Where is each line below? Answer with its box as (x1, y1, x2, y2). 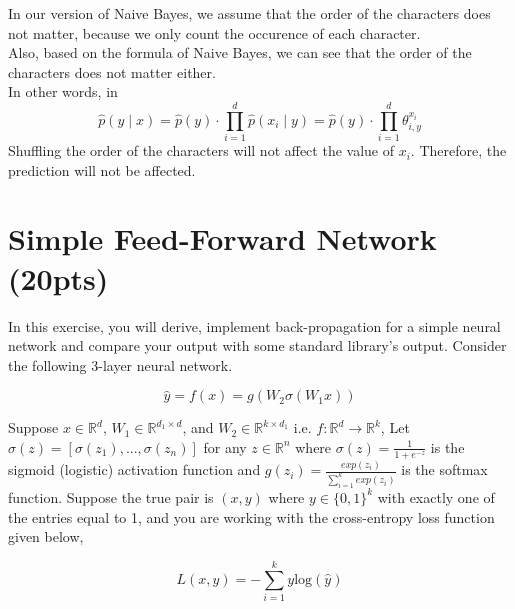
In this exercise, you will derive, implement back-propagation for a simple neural (8, 315, 501, 336)
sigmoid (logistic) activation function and (8, 459, 261, 480)
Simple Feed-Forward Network (8, 218, 437, 259)
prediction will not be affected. (8, 159, 196, 180)
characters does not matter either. (8, 61, 216, 82)
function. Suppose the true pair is (8, 486, 214, 507)
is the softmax (401, 459, 488, 480)
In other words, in (8, 81, 118, 102)
